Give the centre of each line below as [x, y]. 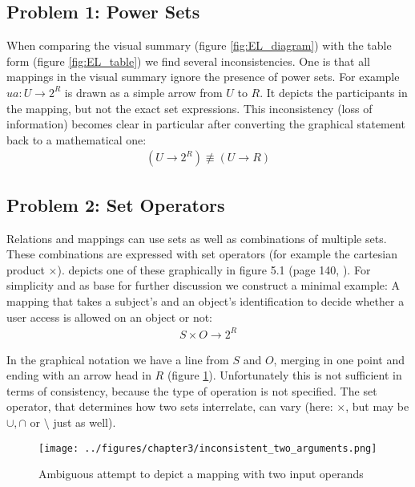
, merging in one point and [339, 359]
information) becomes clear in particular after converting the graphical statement [206, 124]
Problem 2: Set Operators [116, 204]
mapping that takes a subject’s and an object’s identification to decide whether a [205, 300]
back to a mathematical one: [77, 139]
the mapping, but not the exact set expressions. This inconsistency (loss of [189, 108]
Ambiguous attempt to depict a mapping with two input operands [201, 474]
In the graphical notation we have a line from [118, 359]
